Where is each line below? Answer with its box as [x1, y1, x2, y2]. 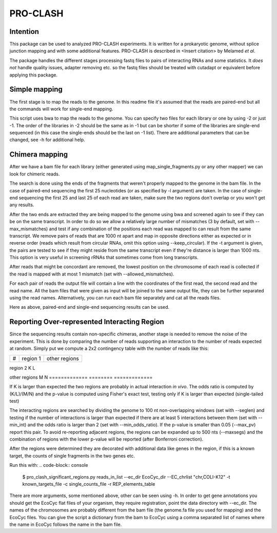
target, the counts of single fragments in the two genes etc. [9, 452, 135, 459]
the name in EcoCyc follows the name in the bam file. [9, 521, 122, 527]
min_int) [9, 422, 27, 428]
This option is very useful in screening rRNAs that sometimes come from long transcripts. [9, 254, 199, 261]
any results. [9, 202, 34, 208]
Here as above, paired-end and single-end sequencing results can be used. [9, 304, 170, 310]
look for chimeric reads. [9, 171, 60, 177]
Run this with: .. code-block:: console [9, 462, 88, 468]
